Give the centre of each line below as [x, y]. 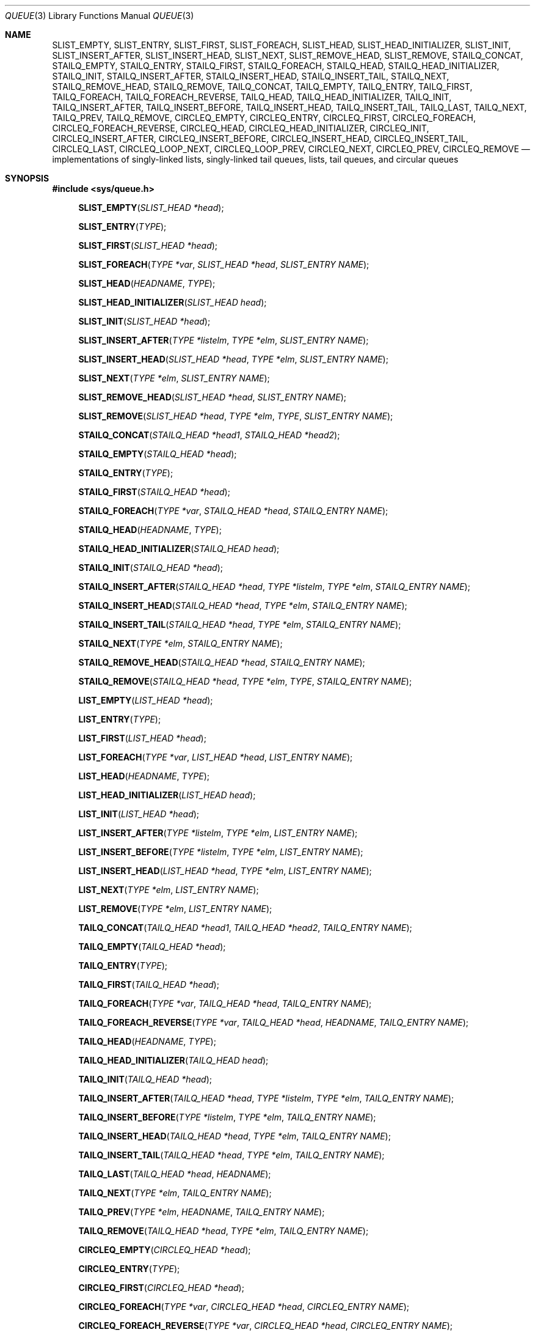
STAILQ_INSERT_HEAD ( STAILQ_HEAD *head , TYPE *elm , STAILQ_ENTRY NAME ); [243, 605]
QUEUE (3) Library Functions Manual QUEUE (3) [100, 16]
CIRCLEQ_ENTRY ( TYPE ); [129, 1269]
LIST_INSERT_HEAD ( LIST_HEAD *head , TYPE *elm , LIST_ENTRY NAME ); [225, 871]
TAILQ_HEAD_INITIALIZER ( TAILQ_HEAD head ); [173, 1060]
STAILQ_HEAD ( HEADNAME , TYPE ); [150, 530]
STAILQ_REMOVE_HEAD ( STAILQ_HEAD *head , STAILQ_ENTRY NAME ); [222, 662]
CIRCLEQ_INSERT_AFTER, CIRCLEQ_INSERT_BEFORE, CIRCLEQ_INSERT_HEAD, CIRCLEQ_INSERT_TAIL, [260, 138]
